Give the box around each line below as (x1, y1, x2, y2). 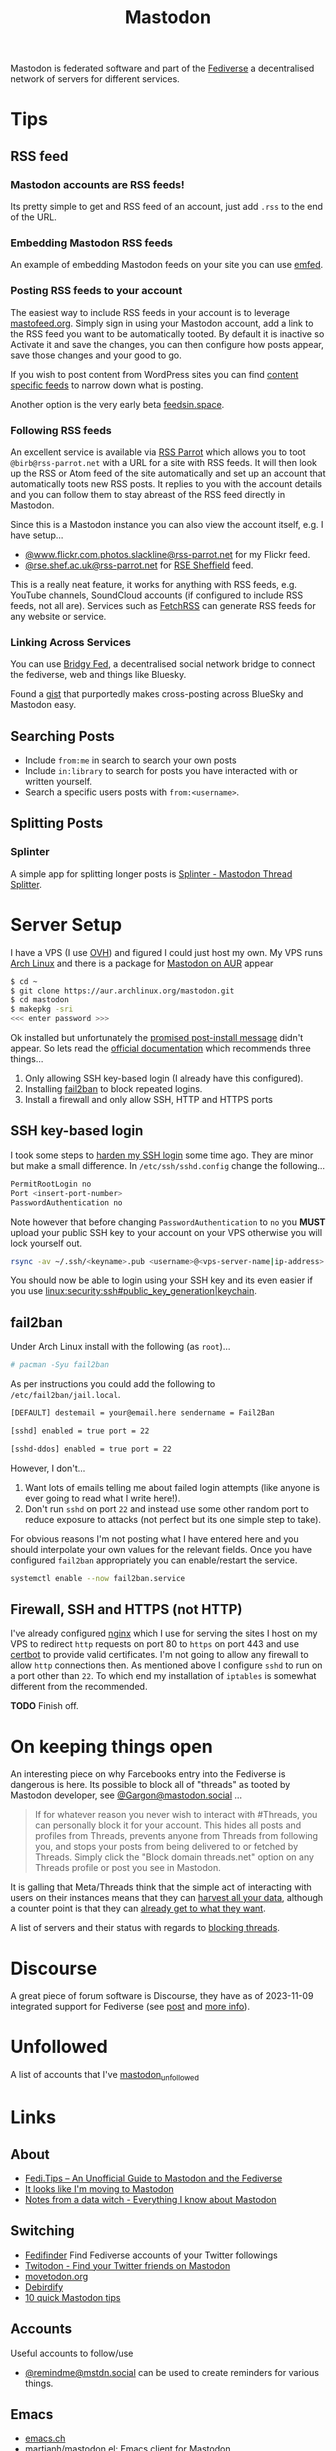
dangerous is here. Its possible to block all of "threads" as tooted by (10, 1779, 291, 1791)
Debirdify (24, 2281, 64, 2293)
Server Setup (10, 913, 123, 936)
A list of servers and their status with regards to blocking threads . (10, 1922, 280, 1934)
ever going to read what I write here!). (24, 1492, 181, 1504)
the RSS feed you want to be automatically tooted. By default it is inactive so (10, 327, 325, 340)
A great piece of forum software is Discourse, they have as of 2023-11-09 (10, 1990, 314, 2002)
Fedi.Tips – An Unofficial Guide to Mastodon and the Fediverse (24, 2172, 283, 2184)
